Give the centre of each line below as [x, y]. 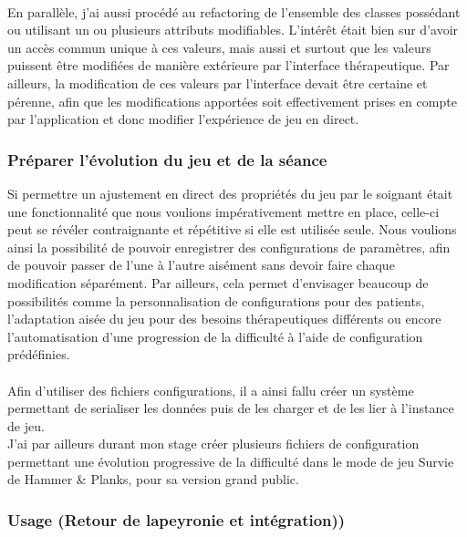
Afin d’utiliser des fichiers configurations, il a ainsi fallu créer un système [211, 390]
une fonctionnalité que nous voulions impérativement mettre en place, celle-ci [223, 211]
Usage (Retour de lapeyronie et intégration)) [176, 519]
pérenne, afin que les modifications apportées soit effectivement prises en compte [232, 101]
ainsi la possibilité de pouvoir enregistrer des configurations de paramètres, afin [229, 247]
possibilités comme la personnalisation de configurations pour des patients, [216, 300]
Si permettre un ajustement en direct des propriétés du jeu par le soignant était [230, 193]
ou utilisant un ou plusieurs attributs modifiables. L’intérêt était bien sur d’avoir [233, 30]
